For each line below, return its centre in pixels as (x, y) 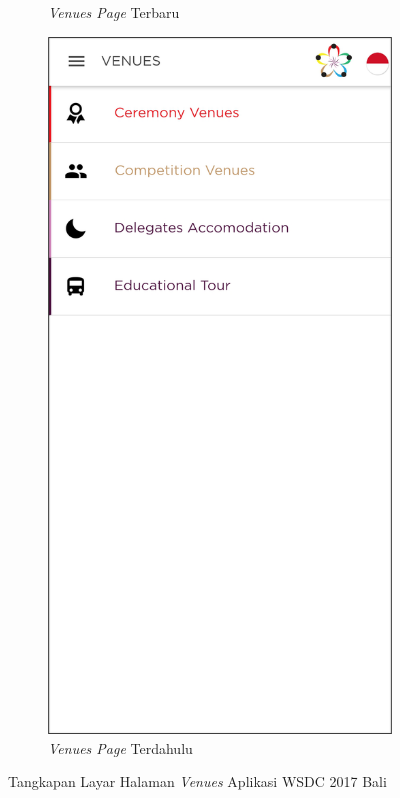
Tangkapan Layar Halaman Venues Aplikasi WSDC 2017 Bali (197, 781)
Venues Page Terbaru (114, 12)
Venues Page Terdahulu (120, 747)
